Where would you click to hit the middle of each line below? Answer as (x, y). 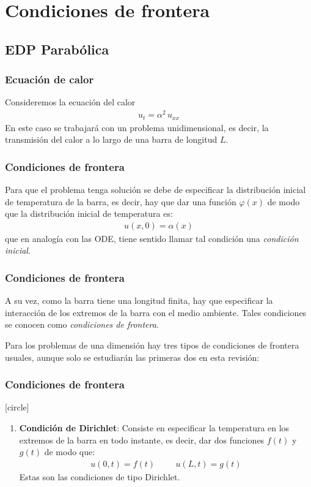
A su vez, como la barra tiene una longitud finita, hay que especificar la (139, 300)
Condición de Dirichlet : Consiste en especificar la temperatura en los (154, 427)
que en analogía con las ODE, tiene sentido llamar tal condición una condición (152, 238)
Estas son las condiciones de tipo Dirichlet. (100, 476)
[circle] (17, 407)
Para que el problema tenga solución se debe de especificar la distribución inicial (155, 189)
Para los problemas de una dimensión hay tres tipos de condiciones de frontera (152, 345)
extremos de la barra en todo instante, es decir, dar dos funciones (142, 440)
